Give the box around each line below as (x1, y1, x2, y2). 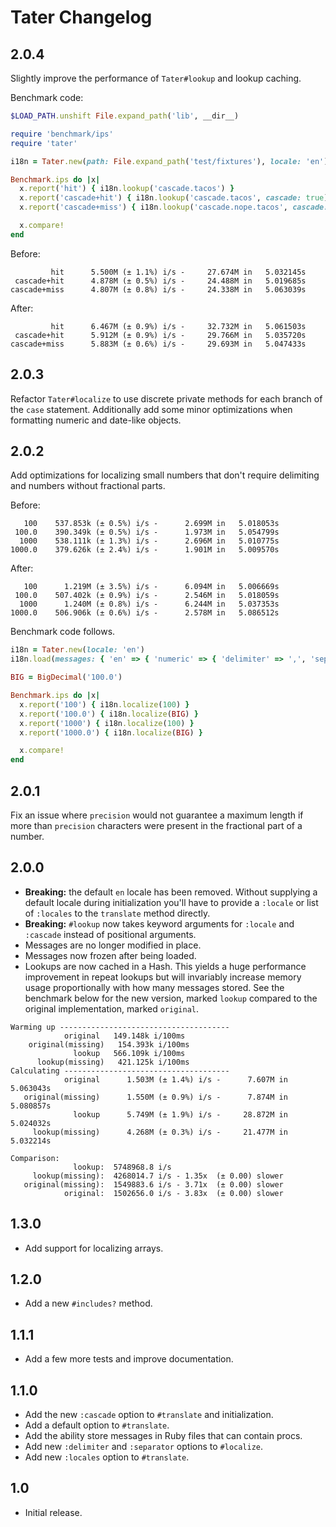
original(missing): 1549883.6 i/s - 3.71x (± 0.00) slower (23, 1179, 284, 1190)
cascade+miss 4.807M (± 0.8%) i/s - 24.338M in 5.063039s (10, 284, 307, 295)
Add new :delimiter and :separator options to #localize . (24, 1441, 264, 1452)
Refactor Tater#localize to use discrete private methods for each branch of (10, 392, 323, 405)
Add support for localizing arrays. (24, 1242, 164, 1254)
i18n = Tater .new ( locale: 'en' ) (10, 645, 145, 655)
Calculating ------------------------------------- (10, 1066, 230, 1076)
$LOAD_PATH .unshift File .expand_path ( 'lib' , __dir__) (10, 111, 240, 121)
